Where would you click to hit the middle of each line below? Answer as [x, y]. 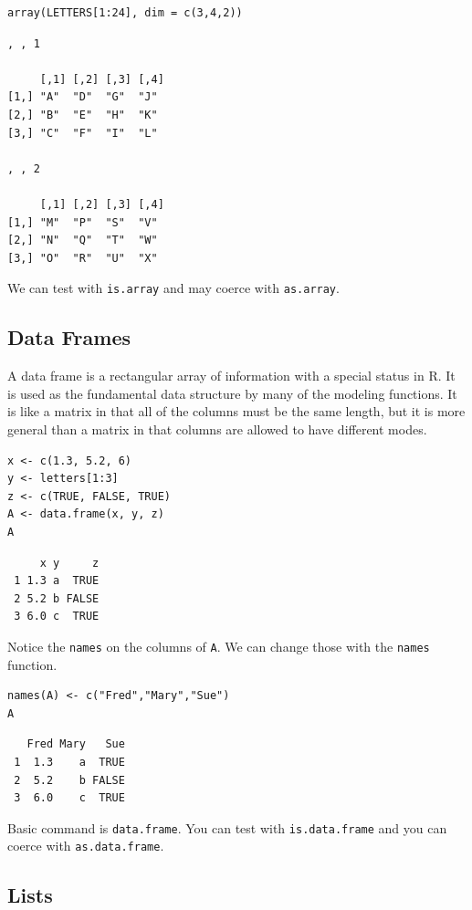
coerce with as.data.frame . [86, 846]
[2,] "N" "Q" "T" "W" [83, 241]
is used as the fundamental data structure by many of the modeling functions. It [232, 393]
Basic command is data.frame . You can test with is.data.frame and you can [227, 827]
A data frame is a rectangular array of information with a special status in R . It [231, 376]
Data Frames [69, 337]
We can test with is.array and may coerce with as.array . [173, 288]
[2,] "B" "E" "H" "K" [83, 115]
